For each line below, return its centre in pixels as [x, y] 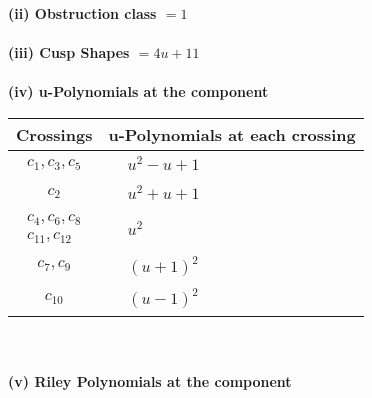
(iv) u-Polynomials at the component [138, 91]
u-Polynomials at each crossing [232, 134]
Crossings [54, 134]
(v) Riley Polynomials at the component [150, 381]
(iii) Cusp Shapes [69, 52]
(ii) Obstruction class [82, 13]
